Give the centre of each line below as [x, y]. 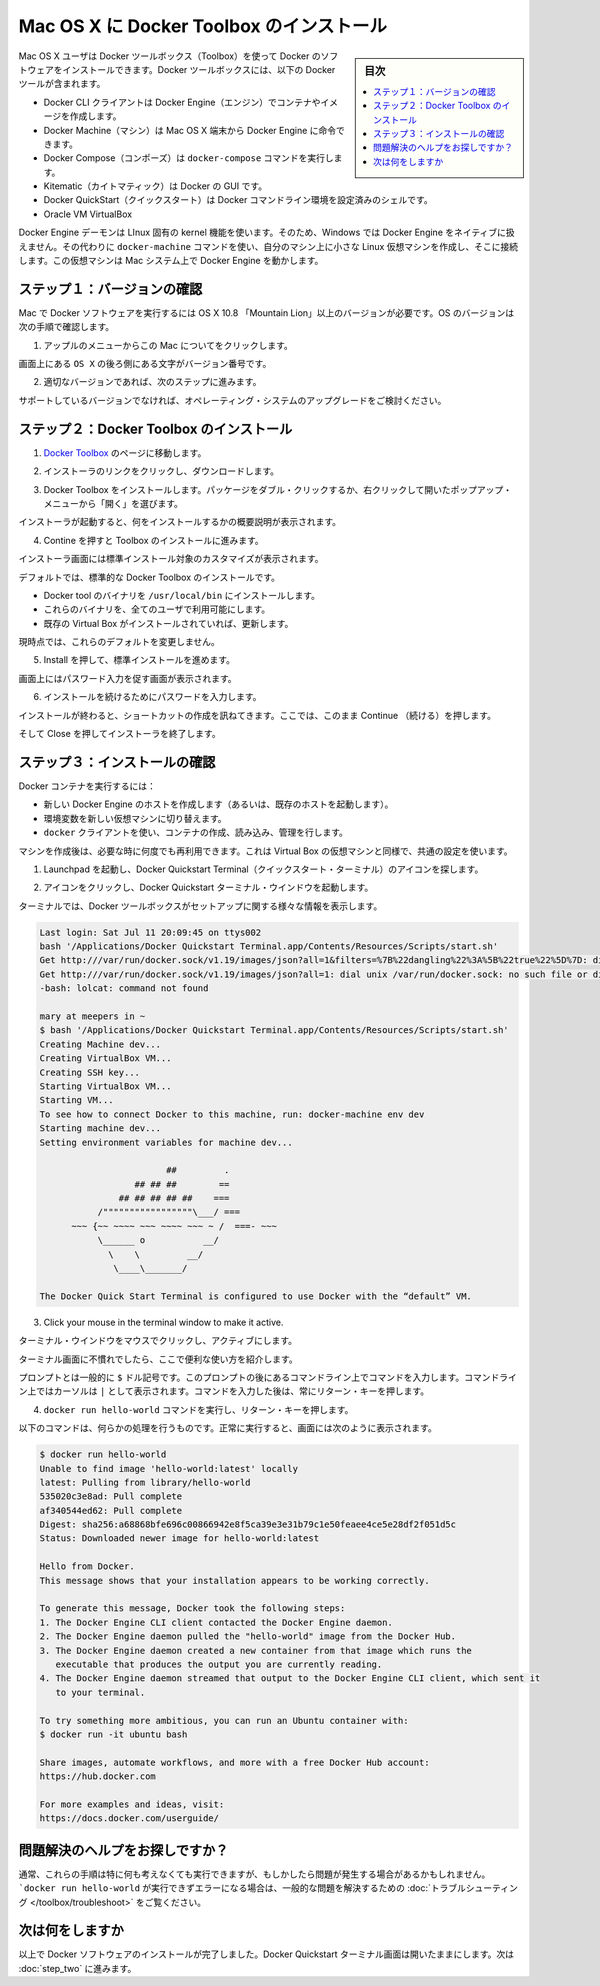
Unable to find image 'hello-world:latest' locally [169, 1468]
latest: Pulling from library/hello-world [145, 1482]
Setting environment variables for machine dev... [166, 1142]
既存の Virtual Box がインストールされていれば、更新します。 [168, 623]
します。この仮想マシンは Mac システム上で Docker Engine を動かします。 [171, 261]
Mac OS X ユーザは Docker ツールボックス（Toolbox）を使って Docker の [169, 56]
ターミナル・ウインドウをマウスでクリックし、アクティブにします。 [158, 1341]
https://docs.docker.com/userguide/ [129, 1818]
